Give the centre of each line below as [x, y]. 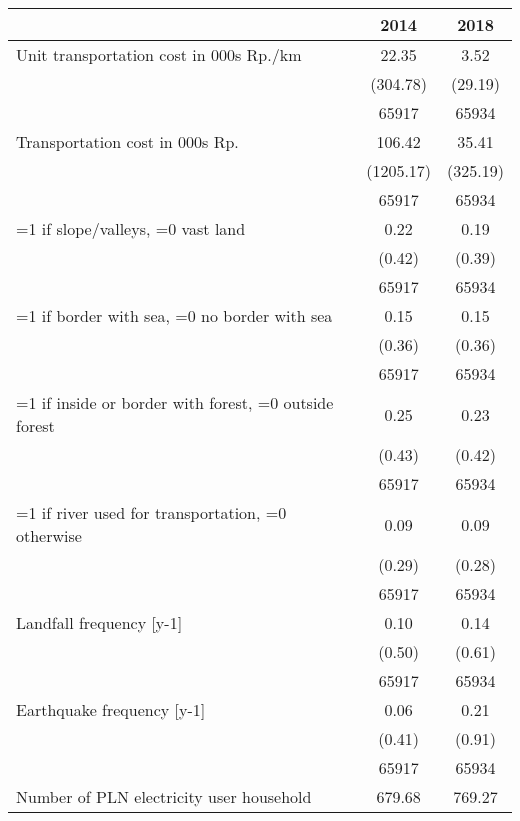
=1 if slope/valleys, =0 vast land [131, 228]
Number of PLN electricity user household [164, 796]
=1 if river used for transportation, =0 [151, 512]
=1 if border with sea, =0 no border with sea [174, 315]
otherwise [49, 535]
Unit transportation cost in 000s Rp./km [159, 54]
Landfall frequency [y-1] [99, 622]
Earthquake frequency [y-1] [111, 709]
